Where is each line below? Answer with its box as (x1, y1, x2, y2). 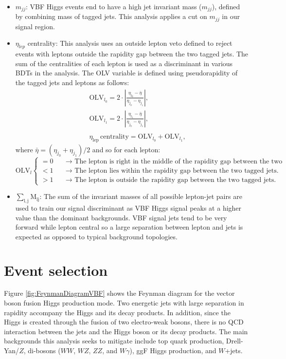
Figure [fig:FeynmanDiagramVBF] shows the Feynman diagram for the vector (4, 288, 235, 298)
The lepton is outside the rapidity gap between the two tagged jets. (74, 176, 276, 183)
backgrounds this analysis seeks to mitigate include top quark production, (4, 336, 224, 346)
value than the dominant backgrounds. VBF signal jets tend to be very (15, 212, 227, 222)
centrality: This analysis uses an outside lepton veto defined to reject (27, 37, 232, 48)
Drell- (226, 336, 243, 346)
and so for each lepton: (92, 144, 161, 154)
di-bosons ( (28, 345, 61, 356)
